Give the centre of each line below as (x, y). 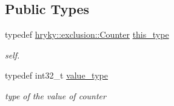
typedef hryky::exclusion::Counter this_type (87, 34)
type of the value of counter (55, 95)
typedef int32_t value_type (56, 75)
